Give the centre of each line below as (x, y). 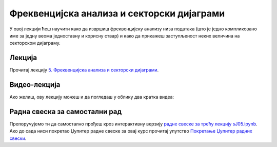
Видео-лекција (35, 85)
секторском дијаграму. (35, 43)
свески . (18, 138)
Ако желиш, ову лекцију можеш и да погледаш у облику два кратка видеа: (92, 97)
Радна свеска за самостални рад (66, 111)
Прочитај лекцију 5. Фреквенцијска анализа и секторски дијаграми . (84, 70)
